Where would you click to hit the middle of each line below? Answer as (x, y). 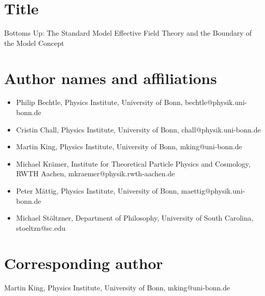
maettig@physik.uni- (213, 191)
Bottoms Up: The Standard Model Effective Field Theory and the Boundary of (128, 33)
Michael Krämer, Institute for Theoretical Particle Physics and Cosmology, (133, 163)
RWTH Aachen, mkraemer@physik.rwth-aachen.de (95, 173)
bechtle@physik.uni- (216, 102)
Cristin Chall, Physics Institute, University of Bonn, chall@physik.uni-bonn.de (138, 129)
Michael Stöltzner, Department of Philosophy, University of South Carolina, (135, 218)
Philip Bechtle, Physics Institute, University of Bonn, (99, 102)
